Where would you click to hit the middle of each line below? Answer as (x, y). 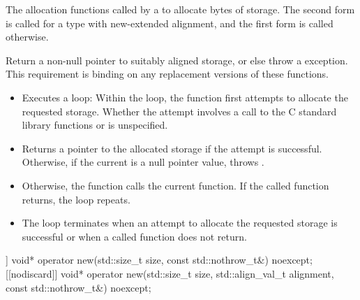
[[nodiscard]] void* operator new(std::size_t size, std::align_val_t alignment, (170, 273)
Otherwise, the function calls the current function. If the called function (175, 185)
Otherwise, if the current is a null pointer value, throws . (143, 162)
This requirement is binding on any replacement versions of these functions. (167, 74)
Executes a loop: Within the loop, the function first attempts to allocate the (185, 97)
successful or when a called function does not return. (134, 236)
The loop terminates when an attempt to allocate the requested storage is (180, 223)
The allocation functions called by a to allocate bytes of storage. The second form (180, 9)
